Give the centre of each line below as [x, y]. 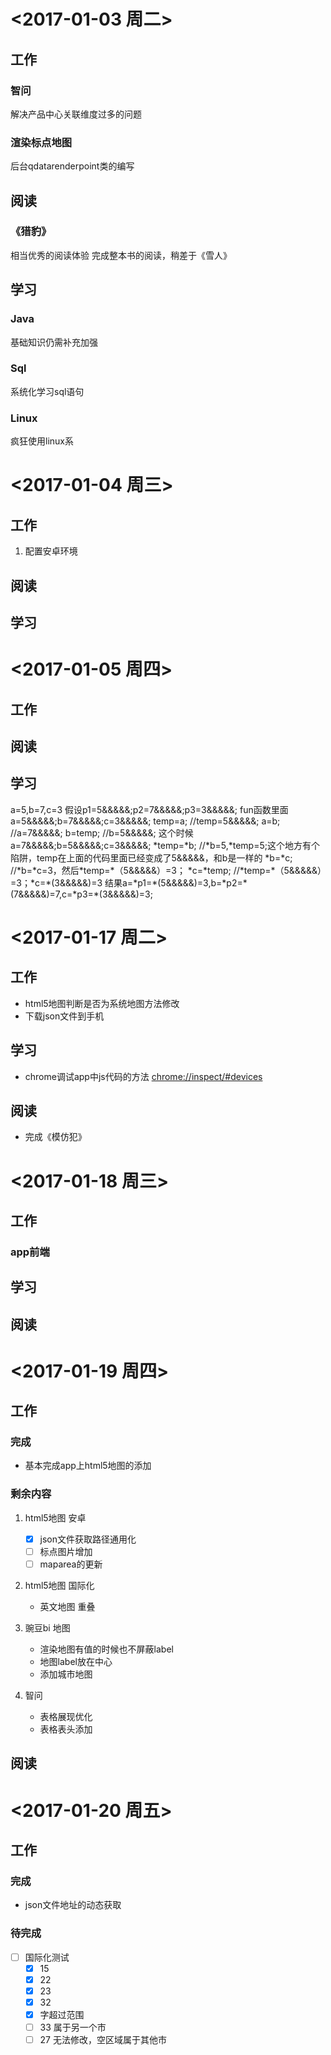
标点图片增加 [66, 1551]
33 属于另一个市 [73, 2027]
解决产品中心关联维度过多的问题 [76, 114]
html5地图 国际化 [59, 1585]
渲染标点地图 [41, 142]
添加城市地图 [66, 1674]
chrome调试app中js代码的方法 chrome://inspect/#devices [143, 1076]
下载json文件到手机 [64, 1016]
